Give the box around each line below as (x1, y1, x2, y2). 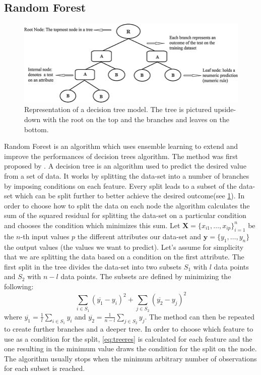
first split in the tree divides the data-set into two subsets (4, 261, 182, 272)
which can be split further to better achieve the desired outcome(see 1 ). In (15, 190, 245, 201)
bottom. (24, 124, 49, 134)
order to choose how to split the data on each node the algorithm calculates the (4, 200, 250, 210)
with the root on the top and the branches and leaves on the (42, 114, 230, 125)
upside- (214, 104, 236, 115)
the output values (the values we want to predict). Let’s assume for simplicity (4, 241, 244, 252)
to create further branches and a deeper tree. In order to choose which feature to (4, 323, 253, 334)
